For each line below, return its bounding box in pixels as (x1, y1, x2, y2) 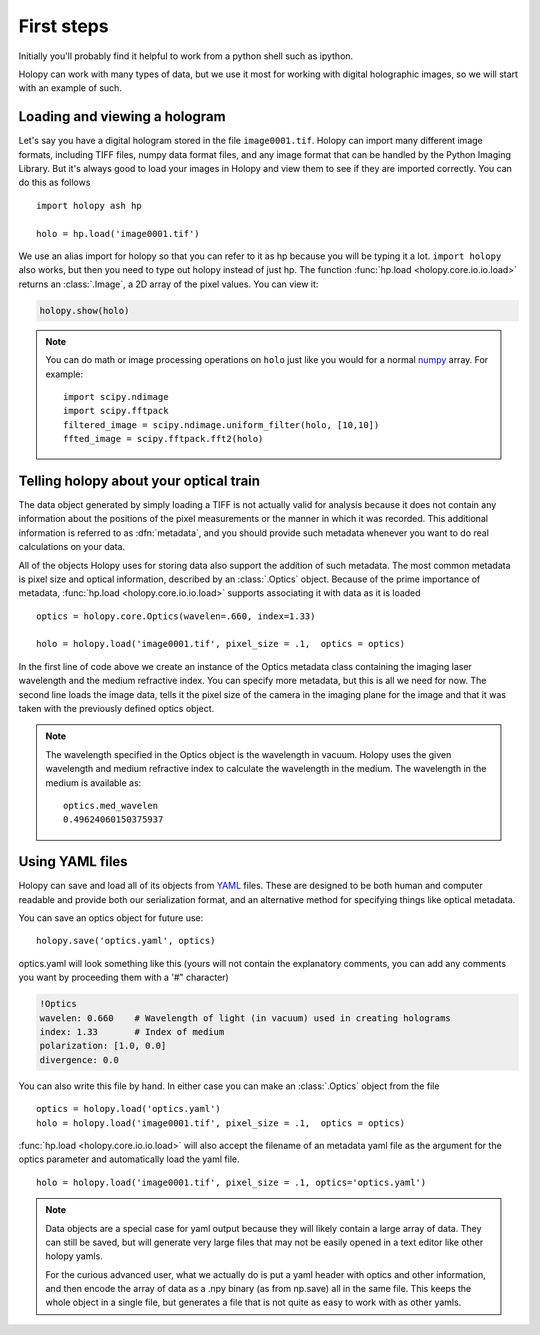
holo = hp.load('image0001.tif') (36, 228, 200, 239)
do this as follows (18, 176, 91, 189)
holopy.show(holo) (39, 305, 130, 316)
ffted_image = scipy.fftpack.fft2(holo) (63, 433, 264, 445)
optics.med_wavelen (63, 800, 159, 811)
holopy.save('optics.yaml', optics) (36, 935, 216, 947)
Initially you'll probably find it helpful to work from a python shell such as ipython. (18, 50, 354, 62)
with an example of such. (18, 82, 122, 94)
